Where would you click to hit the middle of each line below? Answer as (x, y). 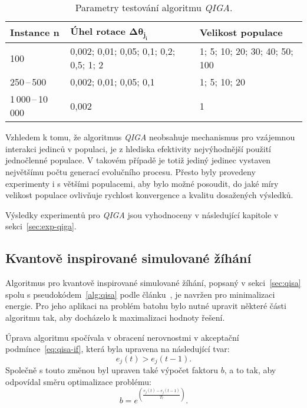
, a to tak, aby (250, 370)
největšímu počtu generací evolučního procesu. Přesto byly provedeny (131, 171)
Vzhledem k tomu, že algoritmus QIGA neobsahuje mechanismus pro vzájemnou (150, 137)
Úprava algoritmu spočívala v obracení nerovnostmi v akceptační (122, 337)
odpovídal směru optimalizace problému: (78, 381)
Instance (30, 32)
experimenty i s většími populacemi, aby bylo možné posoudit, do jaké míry (142, 183)
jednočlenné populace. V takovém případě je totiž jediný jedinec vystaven (138, 160)
